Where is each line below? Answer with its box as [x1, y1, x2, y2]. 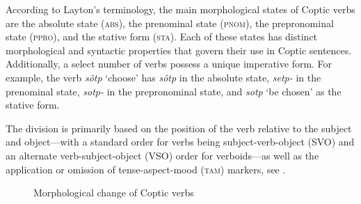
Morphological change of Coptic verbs [33, 185, 194, 200]
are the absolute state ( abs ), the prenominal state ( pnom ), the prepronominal [6, 15, 334, 30]
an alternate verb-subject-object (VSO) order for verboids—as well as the [6, 148, 319, 162]
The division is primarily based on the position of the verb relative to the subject [6, 120, 352, 135]
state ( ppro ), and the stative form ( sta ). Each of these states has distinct [6, 29, 318, 44]
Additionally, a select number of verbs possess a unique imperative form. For [6, 56, 332, 71]
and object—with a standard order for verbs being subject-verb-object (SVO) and [6, 134, 355, 149]
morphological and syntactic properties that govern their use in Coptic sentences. [6, 42, 352, 57]
